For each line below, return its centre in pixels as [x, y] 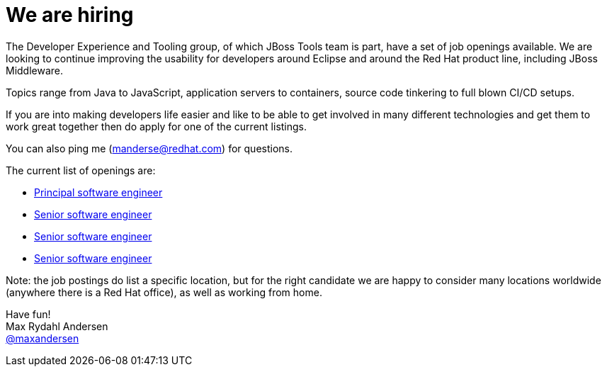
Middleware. [35, 70]
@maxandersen [42, 338]
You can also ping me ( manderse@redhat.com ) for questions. [149, 148]
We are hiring [70, 15]
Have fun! [28, 314]
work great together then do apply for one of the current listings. [157, 126]
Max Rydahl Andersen [57, 326]
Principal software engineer [98, 192]
